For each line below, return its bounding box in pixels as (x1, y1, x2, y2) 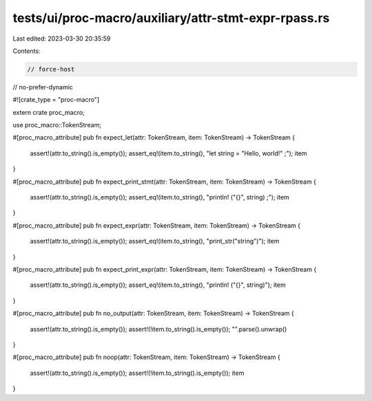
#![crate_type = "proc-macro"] (12, 96, 100, 104)
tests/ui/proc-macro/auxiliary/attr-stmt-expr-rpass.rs (12, 10, 330, 25)
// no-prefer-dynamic (12, 83, 74, 91)
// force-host (27, 65, 75, 73)
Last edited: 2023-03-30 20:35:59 (12, 34, 111, 43)
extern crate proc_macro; (12, 108, 85, 116)
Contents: (12, 47, 41, 55)
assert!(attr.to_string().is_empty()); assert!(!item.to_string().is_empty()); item (30, 369, 245, 377)
